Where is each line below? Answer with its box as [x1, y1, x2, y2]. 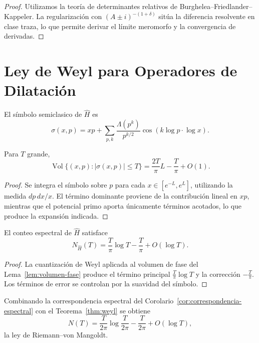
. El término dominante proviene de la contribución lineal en [52, 191, 237, 201]
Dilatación [4, 80, 76, 100]
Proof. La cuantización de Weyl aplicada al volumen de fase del [4, 259, 198, 269]
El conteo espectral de [4, 227, 72, 238]
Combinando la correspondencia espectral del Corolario [4, 295, 174, 306]
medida [4, 191, 27, 201]
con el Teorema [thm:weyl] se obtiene [35, 305, 150, 315]
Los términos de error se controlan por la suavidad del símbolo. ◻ [4, 278, 207, 289]
